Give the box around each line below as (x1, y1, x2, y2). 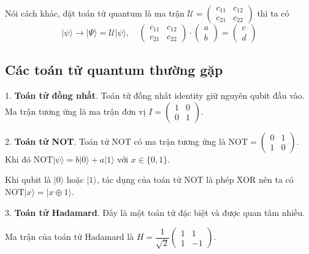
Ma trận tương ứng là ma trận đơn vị (5, 104, 146, 117)
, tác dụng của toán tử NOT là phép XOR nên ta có (96, 173, 294, 186)
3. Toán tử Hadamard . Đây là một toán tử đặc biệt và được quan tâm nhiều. (5, 206, 305, 218)
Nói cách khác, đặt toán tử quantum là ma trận (5, 7, 185, 19)
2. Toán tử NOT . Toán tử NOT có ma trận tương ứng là (5, 134, 226, 147)
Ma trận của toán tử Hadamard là (5, 230, 134, 243)
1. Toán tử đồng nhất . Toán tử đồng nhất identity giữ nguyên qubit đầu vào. (5, 89, 305, 102)
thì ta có (257, 7, 289, 19)
